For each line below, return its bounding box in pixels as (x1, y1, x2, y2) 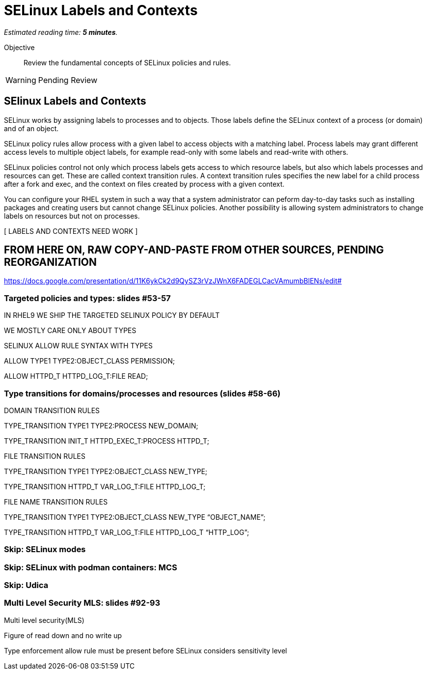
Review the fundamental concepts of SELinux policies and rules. (24, 58, 231, 67)
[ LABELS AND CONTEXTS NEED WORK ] (4, 226, 138, 235)
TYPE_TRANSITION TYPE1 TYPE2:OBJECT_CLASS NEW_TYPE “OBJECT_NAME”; (4, 512, 266, 521)
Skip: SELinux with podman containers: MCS (4, 562, 177, 572)
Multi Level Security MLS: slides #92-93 (4, 598, 160, 608)
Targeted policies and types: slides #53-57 (4, 293, 171, 303)
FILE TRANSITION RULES (4, 451, 86, 460)
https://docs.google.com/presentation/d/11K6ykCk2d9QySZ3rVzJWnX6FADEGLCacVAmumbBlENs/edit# (4, 277, 342, 285)
